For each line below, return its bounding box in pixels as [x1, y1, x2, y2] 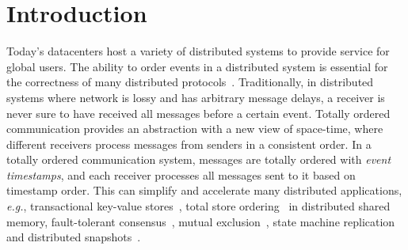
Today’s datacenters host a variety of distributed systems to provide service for [6, 43, 390, 59]
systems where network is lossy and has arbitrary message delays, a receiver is [6, 89, 385, 105]
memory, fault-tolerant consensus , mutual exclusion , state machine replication [6, 213, 395, 229]
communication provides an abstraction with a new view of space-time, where [6, 120, 383, 137]
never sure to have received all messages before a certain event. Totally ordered [6, 104, 391, 121]
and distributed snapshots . [6, 229, 141, 245]
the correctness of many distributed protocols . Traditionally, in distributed [6, 74, 374, 90]
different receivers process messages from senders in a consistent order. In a [6, 135, 372, 152]
